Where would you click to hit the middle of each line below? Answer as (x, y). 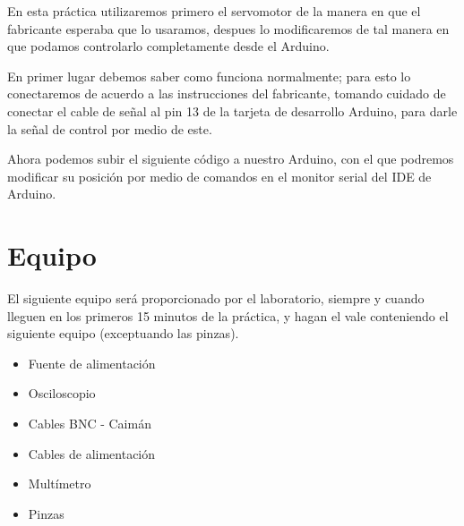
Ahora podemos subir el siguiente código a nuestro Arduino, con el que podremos (231, 159)
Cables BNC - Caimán (90, 424)
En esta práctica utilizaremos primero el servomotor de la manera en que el (214, 11)
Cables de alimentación (92, 453)
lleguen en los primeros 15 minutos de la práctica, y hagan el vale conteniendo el (228, 315)
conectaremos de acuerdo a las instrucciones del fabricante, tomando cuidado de (227, 93)
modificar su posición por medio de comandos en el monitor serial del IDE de (219, 176)
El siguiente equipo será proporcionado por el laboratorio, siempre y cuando (216, 298)
